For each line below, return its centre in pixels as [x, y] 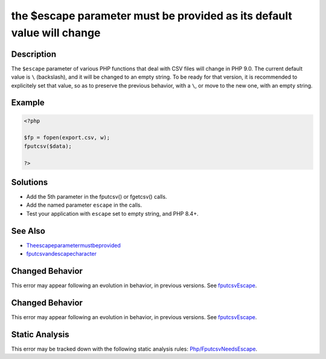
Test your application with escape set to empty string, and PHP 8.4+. [112, 213]
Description [34, 54]
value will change [56, 33]
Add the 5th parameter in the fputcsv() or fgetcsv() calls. [97, 197]
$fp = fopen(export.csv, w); [67, 138]
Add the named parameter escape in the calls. [84, 205]
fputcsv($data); [48, 146]
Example [28, 103]
